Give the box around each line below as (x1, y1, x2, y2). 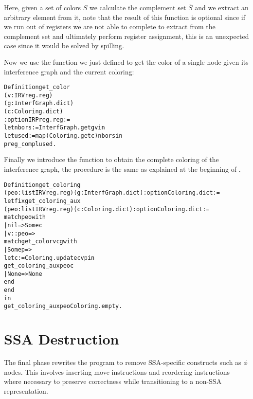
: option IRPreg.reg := (4, 116, 71, 123)
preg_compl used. (4, 140, 56, 147)
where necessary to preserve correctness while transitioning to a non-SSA (4, 376, 222, 386)
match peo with (4, 214, 46, 221)
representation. (4, 386, 48, 396)
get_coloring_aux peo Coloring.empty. (4, 303, 123, 310)
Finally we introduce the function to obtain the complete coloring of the (4, 154, 219, 164)
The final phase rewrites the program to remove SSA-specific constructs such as (4, 357, 241, 367)
